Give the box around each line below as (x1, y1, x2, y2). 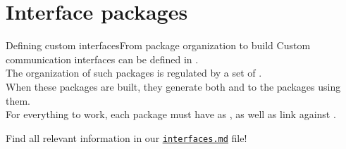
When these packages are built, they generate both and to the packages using (6, 79, 341, 93)
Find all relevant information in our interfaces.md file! (6, 130, 247, 145)
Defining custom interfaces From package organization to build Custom (6, 38, 311, 53)
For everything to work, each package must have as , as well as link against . (6, 107, 336, 122)
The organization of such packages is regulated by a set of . (6, 65, 262, 80)
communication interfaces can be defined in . (6, 51, 199, 66)
